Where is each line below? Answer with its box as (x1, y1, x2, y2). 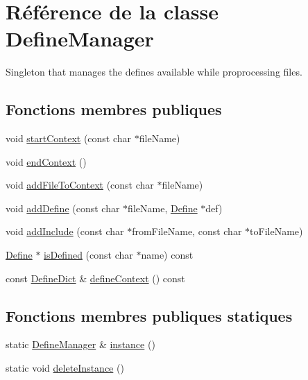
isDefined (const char (44, 248, 133, 262)
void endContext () (6, 154, 87, 169)
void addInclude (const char (6, 224, 124, 239)
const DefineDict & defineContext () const (6, 270, 185, 285)
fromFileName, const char (132, 224, 242, 239)
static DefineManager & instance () (6, 337, 155, 352)
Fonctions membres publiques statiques (6, 304, 293, 326)
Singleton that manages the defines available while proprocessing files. (6, 64, 302, 79)
